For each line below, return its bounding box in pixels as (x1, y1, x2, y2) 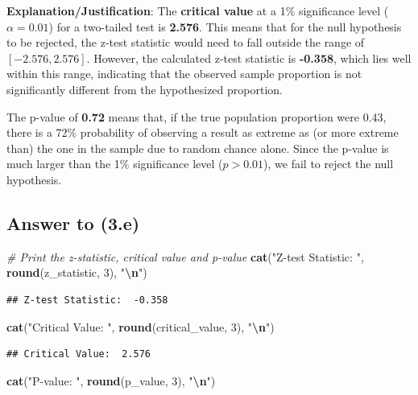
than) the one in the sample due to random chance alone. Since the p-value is (6, 139, 389, 156)
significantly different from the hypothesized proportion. (6, 80, 283, 97)
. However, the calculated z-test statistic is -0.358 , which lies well (86, 49, 412, 66)
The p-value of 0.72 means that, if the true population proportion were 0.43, (6, 108, 387, 125)
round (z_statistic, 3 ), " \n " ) (6, 264, 147, 281)
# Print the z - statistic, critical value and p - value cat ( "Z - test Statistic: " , (6, 248, 364, 265)
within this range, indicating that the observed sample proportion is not (6, 65, 362, 82)
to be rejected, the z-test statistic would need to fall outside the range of (6, 34, 365, 51)
